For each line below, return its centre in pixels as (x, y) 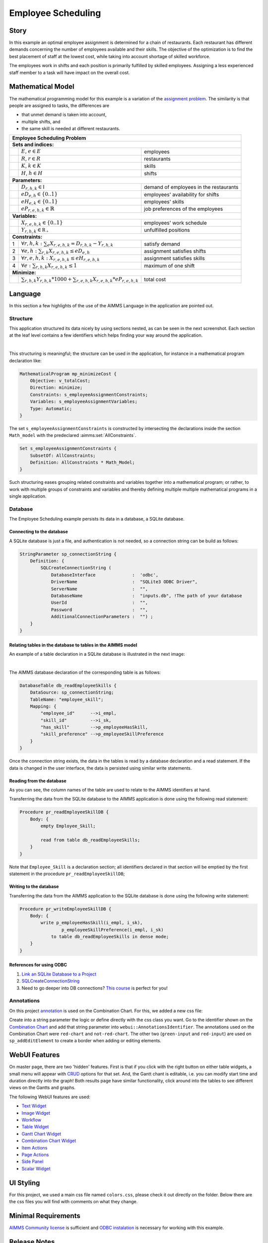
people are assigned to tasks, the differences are (59, 105)
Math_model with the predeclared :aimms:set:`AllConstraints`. (73, 436)
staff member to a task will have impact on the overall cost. (69, 73)
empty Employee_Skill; (68, 826)
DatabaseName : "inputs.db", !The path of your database (147, 596)
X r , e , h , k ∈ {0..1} (42, 223)
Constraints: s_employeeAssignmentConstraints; (89, 395)
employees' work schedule (175, 223)
